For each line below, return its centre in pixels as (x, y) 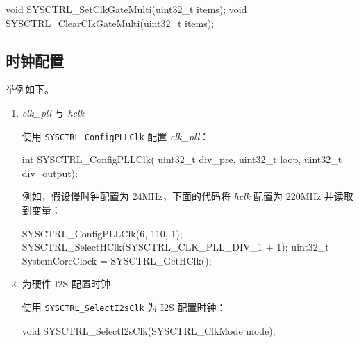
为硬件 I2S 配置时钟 (66, 284)
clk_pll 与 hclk (53, 112)
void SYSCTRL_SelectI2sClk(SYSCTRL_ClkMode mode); (149, 330)
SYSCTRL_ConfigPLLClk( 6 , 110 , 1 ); (102, 233)
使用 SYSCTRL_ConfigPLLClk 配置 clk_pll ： (116, 136)
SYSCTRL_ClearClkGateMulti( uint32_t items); (110, 23)
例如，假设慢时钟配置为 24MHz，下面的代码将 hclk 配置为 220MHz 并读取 (187, 196)
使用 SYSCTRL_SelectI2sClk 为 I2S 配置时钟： (124, 307)
